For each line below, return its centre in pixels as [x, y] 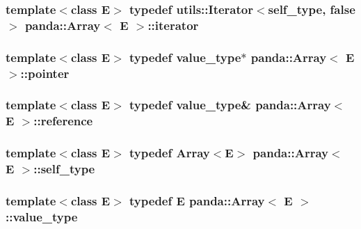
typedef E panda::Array [197, 200]
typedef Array [170, 153]
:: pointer [45, 73]
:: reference [63, 121]
